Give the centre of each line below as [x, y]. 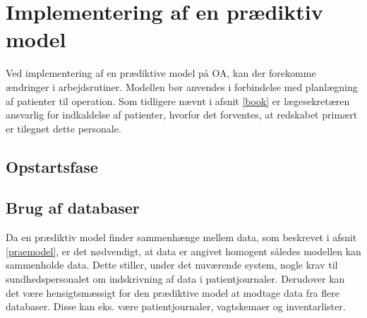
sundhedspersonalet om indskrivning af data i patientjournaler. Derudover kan [175, 279]
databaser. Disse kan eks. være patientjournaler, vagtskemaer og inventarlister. [176, 306]
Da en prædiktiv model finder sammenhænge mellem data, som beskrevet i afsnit [181, 237]
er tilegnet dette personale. [64, 128]
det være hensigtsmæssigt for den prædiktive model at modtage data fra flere [173, 292]
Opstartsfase [52, 166]
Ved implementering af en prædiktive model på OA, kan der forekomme [161, 73]
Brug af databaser [73, 208]
